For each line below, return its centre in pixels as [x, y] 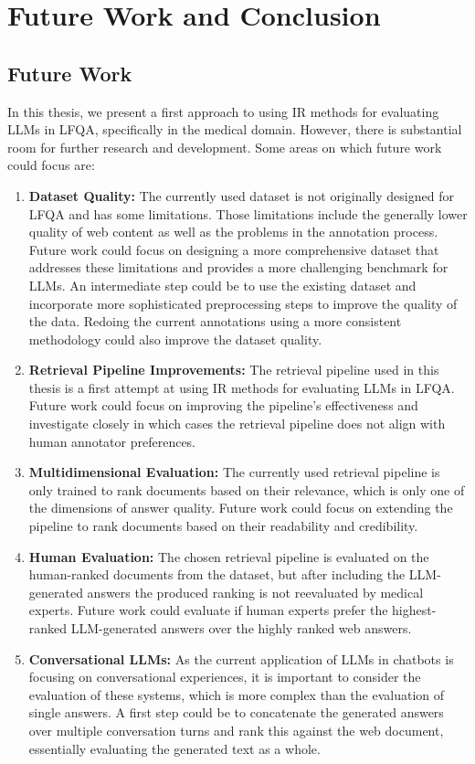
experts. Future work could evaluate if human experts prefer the [208, 610]
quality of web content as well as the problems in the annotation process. [233, 232]
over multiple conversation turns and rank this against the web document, [236, 730]
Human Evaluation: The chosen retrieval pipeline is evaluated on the [229, 556]
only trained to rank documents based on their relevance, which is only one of [247, 489]
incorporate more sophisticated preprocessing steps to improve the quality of [243, 303]
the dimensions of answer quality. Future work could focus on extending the [241, 508]
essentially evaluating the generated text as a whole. [174, 748]
